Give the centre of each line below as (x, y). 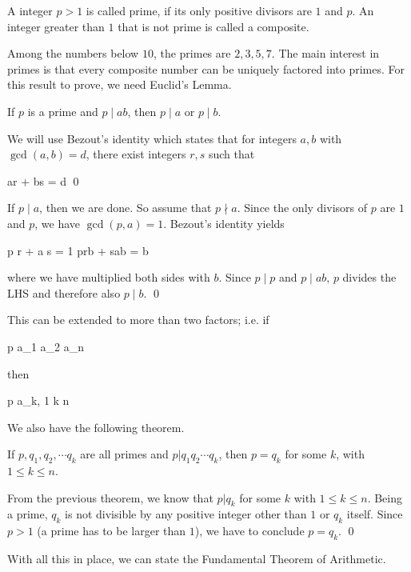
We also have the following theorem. (96, 427)
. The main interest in (325, 53)
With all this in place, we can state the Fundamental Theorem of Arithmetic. (197, 559)
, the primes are (192, 53)
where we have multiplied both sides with (109, 277)
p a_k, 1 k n (38, 400)
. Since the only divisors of (302, 208)
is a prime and (63, 111)
